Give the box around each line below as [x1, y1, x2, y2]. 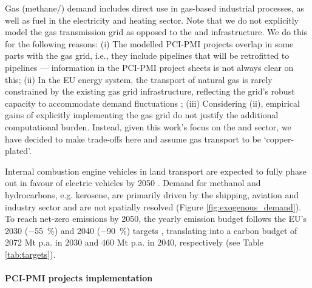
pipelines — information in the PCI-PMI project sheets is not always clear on [5, 61, 294, 73]
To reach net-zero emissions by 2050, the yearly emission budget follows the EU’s [5, 212, 307, 225]
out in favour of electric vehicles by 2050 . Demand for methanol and [5, 176, 261, 189]
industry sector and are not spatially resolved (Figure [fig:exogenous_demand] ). [5, 200, 302, 213]
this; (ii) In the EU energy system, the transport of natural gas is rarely [5, 73, 273, 85]
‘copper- [263, 132, 294, 145]
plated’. [5, 144, 32, 157]
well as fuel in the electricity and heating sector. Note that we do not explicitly [5, 13, 299, 26]
